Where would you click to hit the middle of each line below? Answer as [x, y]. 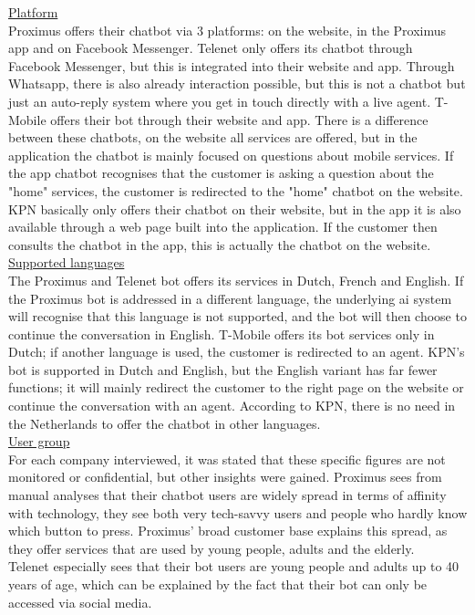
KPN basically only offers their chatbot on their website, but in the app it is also [235, 208]
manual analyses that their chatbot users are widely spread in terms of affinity [227, 495]
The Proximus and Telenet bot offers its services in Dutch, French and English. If [236, 280]
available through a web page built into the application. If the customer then [223, 227]
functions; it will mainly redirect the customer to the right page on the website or [236, 387]
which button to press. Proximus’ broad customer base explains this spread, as [228, 531]
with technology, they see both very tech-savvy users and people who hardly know [238, 512]
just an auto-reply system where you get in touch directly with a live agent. [220, 101]
